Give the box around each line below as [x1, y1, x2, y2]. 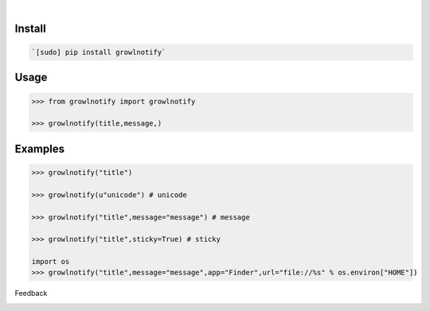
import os [31, 257, 70, 266]
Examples [14, 142, 65, 155]
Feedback [14, 289, 48, 298]
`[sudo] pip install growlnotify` [31, 48, 166, 56]
